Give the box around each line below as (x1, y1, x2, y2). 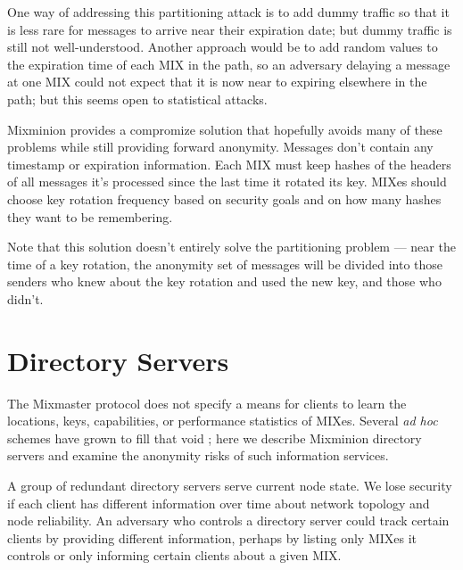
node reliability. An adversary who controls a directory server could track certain (7, 511, 450, 530)
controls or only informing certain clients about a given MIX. (7, 546, 342, 565)
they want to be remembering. (7, 207, 173, 226)
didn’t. (7, 289, 44, 308)
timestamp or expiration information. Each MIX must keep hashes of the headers (7, 154, 451, 173)
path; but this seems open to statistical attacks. (7, 89, 268, 108)
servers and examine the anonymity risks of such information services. (7, 446, 389, 465)
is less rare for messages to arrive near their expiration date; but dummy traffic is (7, 20, 452, 38)
